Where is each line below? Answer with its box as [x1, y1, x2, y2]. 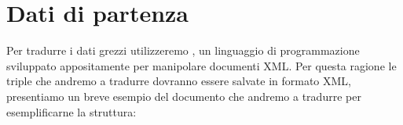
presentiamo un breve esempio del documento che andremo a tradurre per [6, 87, 361, 104]
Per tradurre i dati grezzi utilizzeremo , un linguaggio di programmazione [6, 42, 360, 59]
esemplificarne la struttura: [6, 103, 137, 120]
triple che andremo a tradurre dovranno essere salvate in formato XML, [6, 73, 352, 89]
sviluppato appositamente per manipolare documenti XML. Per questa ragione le [6, 57, 397, 73]
